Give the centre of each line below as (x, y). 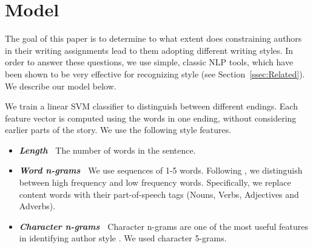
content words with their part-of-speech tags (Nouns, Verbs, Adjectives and (159, 194)
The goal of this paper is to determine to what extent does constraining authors (153, 38)
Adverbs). (37, 206)
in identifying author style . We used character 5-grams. (123, 238)
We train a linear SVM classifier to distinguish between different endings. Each (151, 106)
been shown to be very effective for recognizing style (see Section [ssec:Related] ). (155, 73)
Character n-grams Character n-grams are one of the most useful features (163, 226)
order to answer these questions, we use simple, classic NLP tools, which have (149, 62)
